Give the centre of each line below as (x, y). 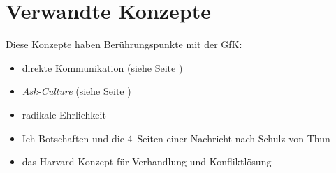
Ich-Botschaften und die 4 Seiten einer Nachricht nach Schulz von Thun (176, 138)
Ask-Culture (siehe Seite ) (76, 91)
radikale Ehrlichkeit (64, 114)
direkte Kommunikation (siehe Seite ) (102, 67)
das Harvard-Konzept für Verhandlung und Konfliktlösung (147, 161)
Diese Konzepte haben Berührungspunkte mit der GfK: (124, 44)
